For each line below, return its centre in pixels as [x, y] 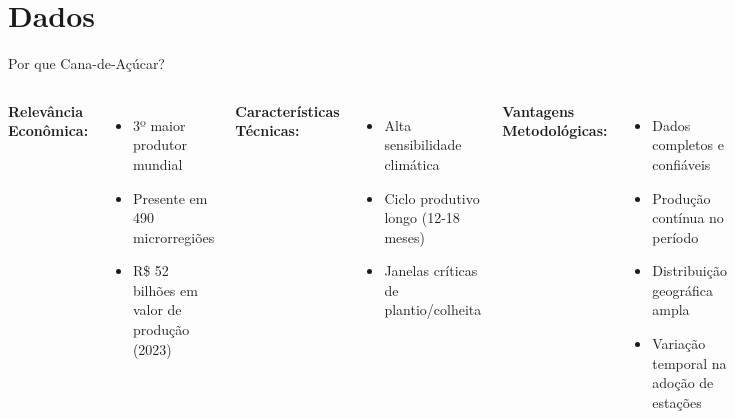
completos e [688, 144]
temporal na [689, 362]
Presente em [170, 197]
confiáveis [681, 163]
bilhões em [165, 289]
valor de [157, 309]
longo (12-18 [422, 217]
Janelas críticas [431, 270]
